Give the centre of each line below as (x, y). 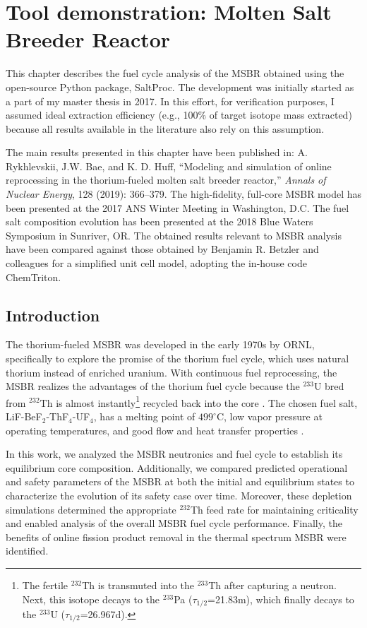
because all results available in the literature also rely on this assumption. (165, 128)
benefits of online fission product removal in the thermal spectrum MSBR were (176, 537)
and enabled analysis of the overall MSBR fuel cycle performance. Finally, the (174, 523)
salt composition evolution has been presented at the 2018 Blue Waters (160, 221)
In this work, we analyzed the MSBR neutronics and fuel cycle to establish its (174, 454)
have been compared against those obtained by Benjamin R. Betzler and (162, 249)
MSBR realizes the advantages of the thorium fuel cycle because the (153, 386)
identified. (27, 551)
